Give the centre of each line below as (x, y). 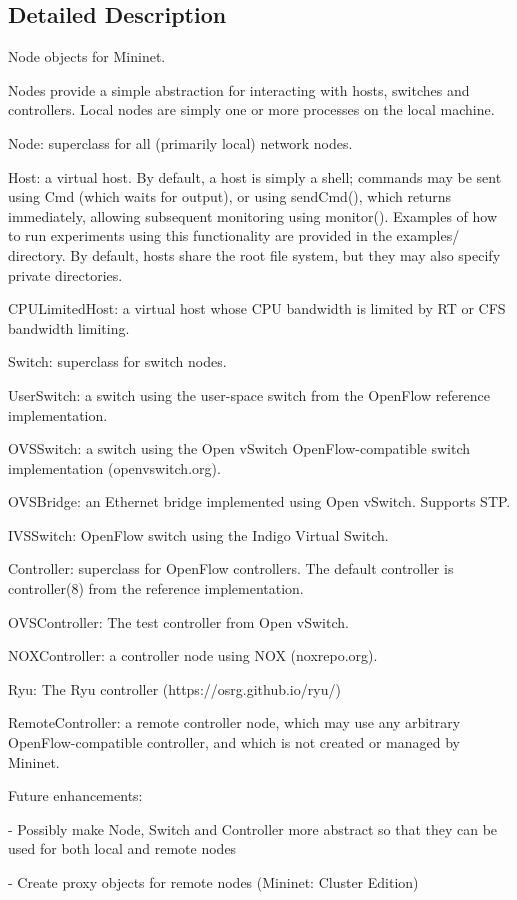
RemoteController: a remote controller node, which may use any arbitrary (234, 722)
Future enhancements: (75, 795)
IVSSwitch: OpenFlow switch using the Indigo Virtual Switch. (198, 534)
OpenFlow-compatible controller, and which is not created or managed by (234, 742)
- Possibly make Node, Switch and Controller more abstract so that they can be (253, 828)
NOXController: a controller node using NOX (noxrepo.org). (193, 655)
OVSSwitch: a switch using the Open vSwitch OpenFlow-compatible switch (239, 448)
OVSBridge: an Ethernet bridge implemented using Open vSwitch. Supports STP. (259, 501)
